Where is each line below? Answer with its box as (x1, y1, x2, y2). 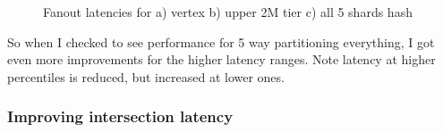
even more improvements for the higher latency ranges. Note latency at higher (7, 50, 436, 69)
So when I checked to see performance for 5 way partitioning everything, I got (7, 32, 435, 51)
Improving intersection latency (7, 105, 234, 128)
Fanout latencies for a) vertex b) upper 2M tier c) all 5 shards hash (43, 3, 413, 21)
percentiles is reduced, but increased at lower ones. (7, 67, 285, 86)
